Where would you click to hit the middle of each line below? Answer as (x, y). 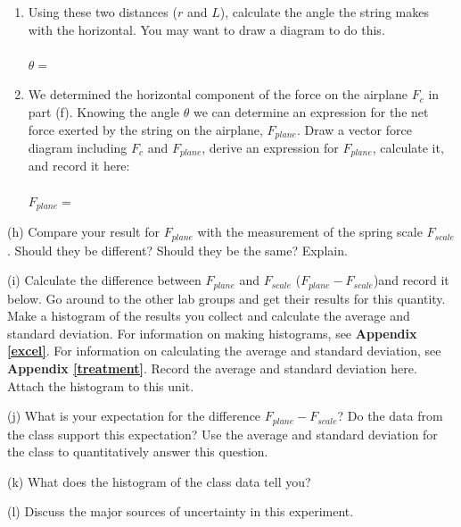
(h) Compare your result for (83, 232)
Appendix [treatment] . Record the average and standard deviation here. (212, 368)
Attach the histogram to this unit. (101, 385)
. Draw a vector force (354, 129)
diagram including (78, 148)
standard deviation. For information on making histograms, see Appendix (212, 333)
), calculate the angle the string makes (324, 12)
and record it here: (79, 166)
